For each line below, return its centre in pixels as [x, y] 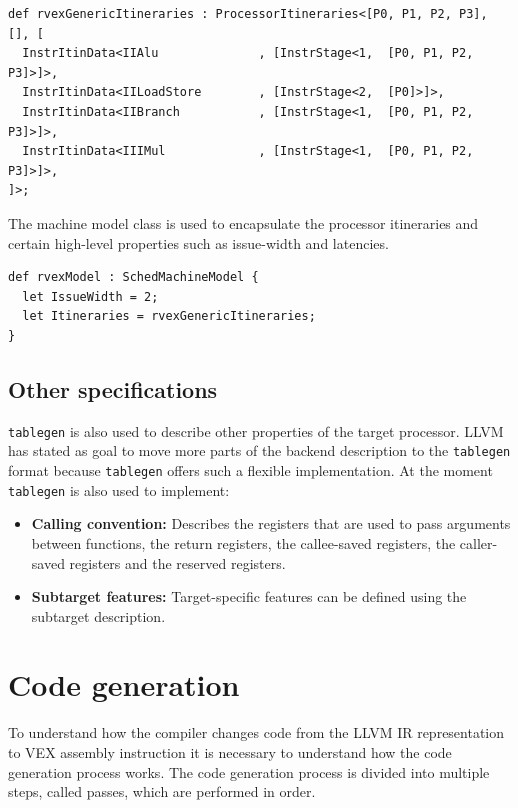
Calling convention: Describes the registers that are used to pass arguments [271, 523]
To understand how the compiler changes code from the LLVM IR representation [256, 732]
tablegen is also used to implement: [119, 489]
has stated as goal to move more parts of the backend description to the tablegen [259, 450]
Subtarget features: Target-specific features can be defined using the [249, 596]
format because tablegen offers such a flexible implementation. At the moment [250, 470]
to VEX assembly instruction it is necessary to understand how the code [230, 752]
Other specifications [113, 388]
